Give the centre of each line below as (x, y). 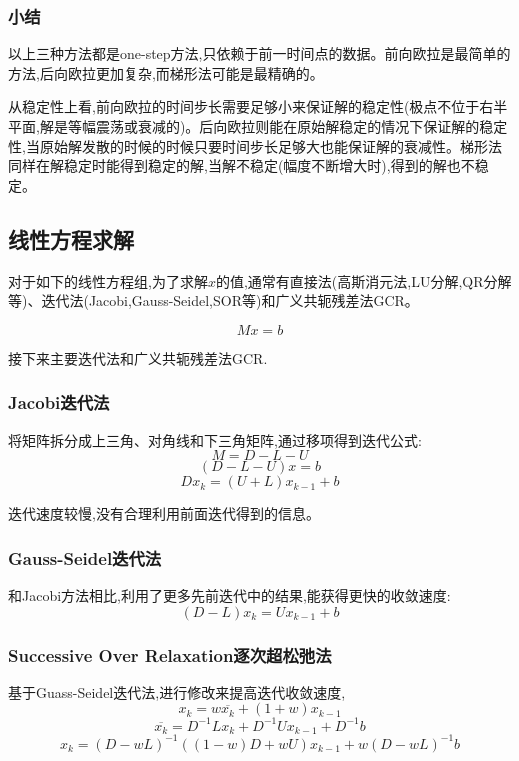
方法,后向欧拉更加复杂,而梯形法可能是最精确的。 (166, 72)
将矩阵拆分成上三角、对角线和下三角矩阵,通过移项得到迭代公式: (215, 439)
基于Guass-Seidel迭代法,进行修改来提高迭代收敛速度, (177, 691)
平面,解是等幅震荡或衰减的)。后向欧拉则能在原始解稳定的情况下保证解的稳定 (258, 126)
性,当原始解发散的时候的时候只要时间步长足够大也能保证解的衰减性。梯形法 (255, 145)
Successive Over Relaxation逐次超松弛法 (170, 654)
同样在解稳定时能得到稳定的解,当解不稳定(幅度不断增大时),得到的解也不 (241, 165)
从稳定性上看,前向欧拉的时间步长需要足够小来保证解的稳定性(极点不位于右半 (258, 106)
